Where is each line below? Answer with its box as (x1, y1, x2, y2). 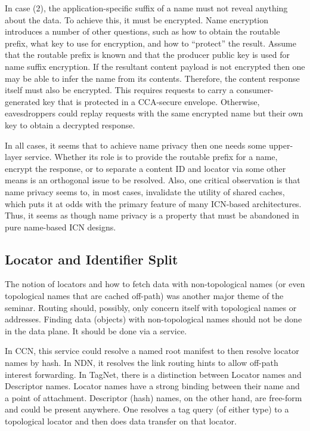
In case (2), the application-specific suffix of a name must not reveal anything (5, 2, 288, 14)
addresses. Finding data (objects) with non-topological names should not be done (5, 313, 302, 325)
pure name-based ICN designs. (5, 220, 116, 233)
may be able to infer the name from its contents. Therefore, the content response (5, 72, 300, 84)
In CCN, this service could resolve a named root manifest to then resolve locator (5, 344, 299, 357)
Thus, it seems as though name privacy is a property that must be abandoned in (5, 209, 299, 221)
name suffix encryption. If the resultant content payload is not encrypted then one (5, 60, 305, 72)
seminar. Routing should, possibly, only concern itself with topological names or (5, 301, 297, 313)
